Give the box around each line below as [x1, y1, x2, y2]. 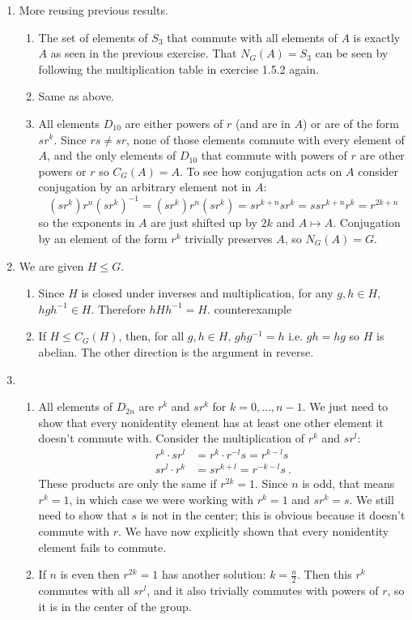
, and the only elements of [47, 147, 176, 164]
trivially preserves [185, 230, 273, 247]
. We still [349, 490, 394, 507]
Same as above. [38, 88, 114, 105]
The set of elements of [38, 28, 148, 45]
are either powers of [125, 114, 223, 131]
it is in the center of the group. [38, 597, 192, 614]
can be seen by [315, 45, 389, 62]
